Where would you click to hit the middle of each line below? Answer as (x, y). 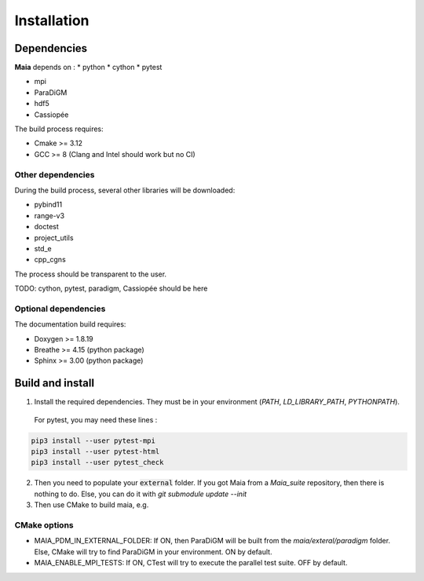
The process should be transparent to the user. (91, 274)
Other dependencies (55, 174)
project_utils (54, 238)
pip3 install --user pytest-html (95, 452)
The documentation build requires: (70, 324)
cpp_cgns (50, 260)
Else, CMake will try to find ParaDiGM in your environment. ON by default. (153, 552)
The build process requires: (59, 129)
